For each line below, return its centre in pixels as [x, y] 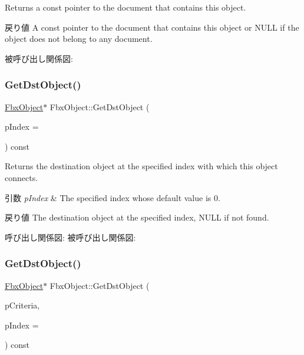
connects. [22, 177]
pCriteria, [22, 305]
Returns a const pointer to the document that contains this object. [125, 7]
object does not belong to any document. [79, 39]
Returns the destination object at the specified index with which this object [141, 166]
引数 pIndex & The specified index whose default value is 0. [113, 197]
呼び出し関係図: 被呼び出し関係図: [70, 237]
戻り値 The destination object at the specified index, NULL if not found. [137, 217]
